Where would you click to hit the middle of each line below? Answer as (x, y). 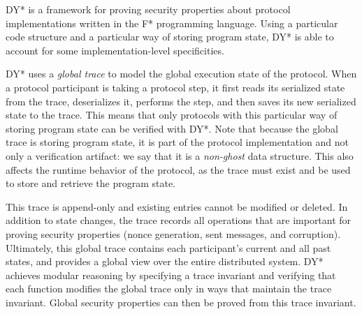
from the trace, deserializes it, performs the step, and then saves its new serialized (181, 101)
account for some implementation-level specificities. (115, 50)
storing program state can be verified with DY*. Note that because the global (172, 128)
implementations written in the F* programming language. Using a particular (172, 23)
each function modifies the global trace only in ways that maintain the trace (169, 289)
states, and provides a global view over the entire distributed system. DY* (165, 261)
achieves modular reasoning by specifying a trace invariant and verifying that (171, 275)
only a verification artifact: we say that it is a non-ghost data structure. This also (180, 155)
